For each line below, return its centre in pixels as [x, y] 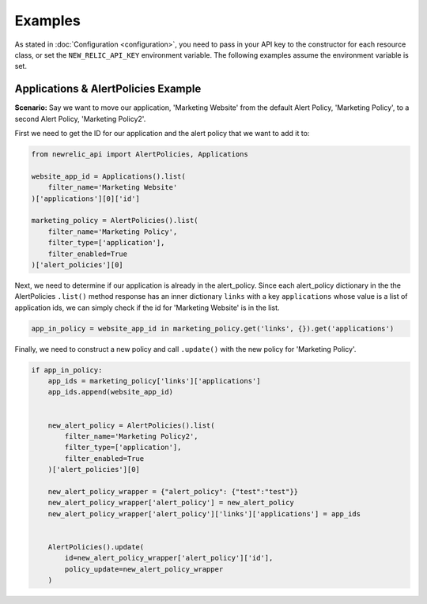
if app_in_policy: [67, 370]
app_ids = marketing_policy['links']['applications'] [154, 381]
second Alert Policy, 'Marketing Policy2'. [80, 119]
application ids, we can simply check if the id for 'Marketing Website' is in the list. [147, 308]
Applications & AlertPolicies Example [108, 89]
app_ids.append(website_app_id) [111, 392]
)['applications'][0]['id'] [85, 198]
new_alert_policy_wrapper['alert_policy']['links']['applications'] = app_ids [204, 513]
